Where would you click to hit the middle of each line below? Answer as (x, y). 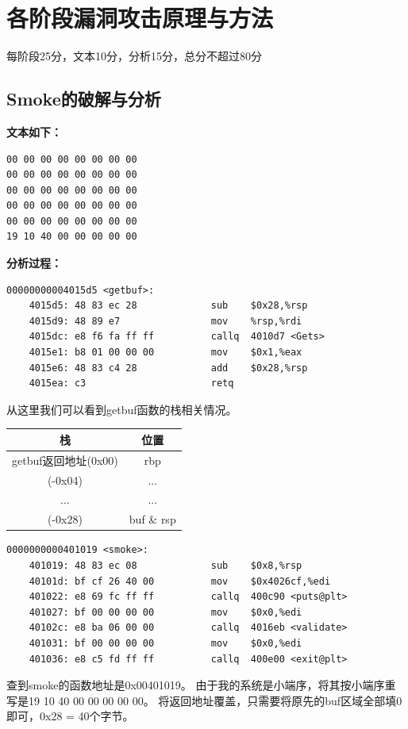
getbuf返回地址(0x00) (65, 460)
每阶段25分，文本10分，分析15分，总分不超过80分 (134, 56)
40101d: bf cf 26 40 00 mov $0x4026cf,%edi (180, 581)
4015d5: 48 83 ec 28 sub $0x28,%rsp (168, 306)
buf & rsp (152, 519)
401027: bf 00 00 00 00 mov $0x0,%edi (166, 612)
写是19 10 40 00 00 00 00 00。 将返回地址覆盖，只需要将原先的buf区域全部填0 (204, 700)
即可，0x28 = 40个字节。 (70, 716)
